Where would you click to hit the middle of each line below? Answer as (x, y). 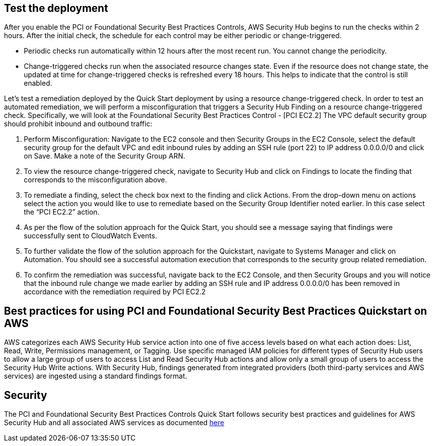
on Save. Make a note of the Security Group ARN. (105, 156)
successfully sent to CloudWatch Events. (91, 236)
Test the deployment (56, 8)
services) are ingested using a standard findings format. (95, 376)
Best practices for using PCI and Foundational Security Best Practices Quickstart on (216, 311)
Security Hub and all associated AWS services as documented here (114, 423)
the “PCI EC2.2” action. (62, 212)
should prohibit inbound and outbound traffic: (78, 124)
